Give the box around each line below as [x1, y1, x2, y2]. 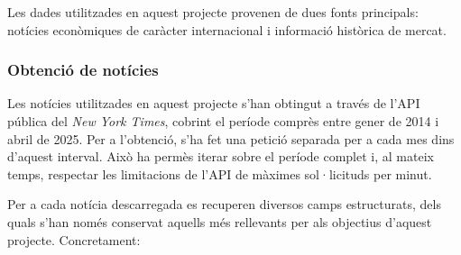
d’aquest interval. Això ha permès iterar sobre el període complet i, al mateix [7, 147, 434, 166]
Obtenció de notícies [7, 59, 159, 81]
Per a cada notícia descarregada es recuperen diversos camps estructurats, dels [7, 195, 441, 214]
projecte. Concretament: [7, 230, 141, 249]
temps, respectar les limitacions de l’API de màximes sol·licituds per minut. [7, 164, 432, 183]
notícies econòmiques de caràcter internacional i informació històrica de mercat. [7, 20, 447, 39]
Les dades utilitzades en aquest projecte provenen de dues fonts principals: [7, 3, 419, 21]
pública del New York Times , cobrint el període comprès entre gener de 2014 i [7, 112, 439, 130]
